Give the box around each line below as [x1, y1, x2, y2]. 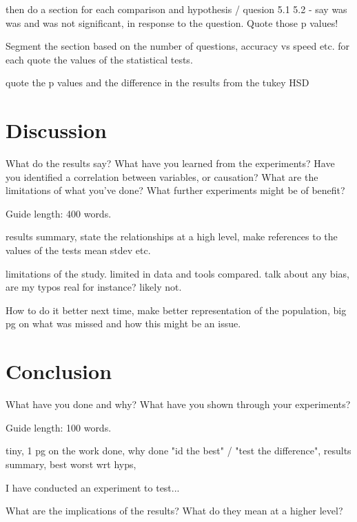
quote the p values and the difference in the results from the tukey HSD [6, 75, 309, 90]
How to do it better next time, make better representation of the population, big [6, 302, 347, 317]
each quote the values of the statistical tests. [6, 52, 193, 66]
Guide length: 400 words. [6, 206, 112, 220]
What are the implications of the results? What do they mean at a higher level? [6, 503, 343, 518]
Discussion [6, 116, 107, 144]
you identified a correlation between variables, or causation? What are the [6, 169, 318, 184]
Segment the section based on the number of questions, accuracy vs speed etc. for [6, 39, 350, 53]
